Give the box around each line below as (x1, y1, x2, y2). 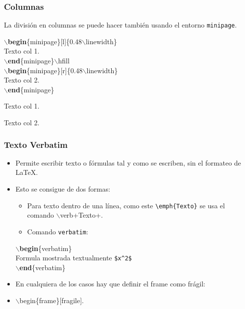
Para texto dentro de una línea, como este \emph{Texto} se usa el (27, 200, 225, 210)
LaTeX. (15, 167, 38, 177)
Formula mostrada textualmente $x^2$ (15, 253, 132, 263)
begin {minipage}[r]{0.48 (7, 65, 83, 75)
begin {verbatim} (19, 243, 72, 253)
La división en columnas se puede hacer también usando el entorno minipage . (4, 20, 237, 30)
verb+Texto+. (60, 210, 103, 220)
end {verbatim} (19, 262, 66, 272)
